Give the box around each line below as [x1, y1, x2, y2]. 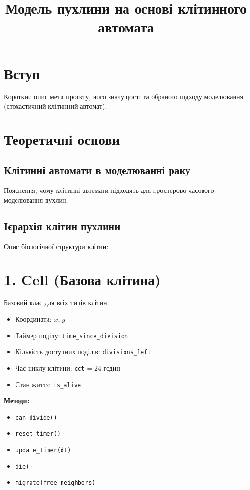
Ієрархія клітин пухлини [4, 218, 121, 233]
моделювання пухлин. [4, 194, 68, 205]
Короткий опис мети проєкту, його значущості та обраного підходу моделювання [4, 91, 243, 101]
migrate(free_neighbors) [15, 479, 95, 487]
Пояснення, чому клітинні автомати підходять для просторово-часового [4, 185, 214, 195]
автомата [98, 17, 154, 37]
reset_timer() [15, 430, 61, 438]
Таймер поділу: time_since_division [15, 330, 128, 340]
